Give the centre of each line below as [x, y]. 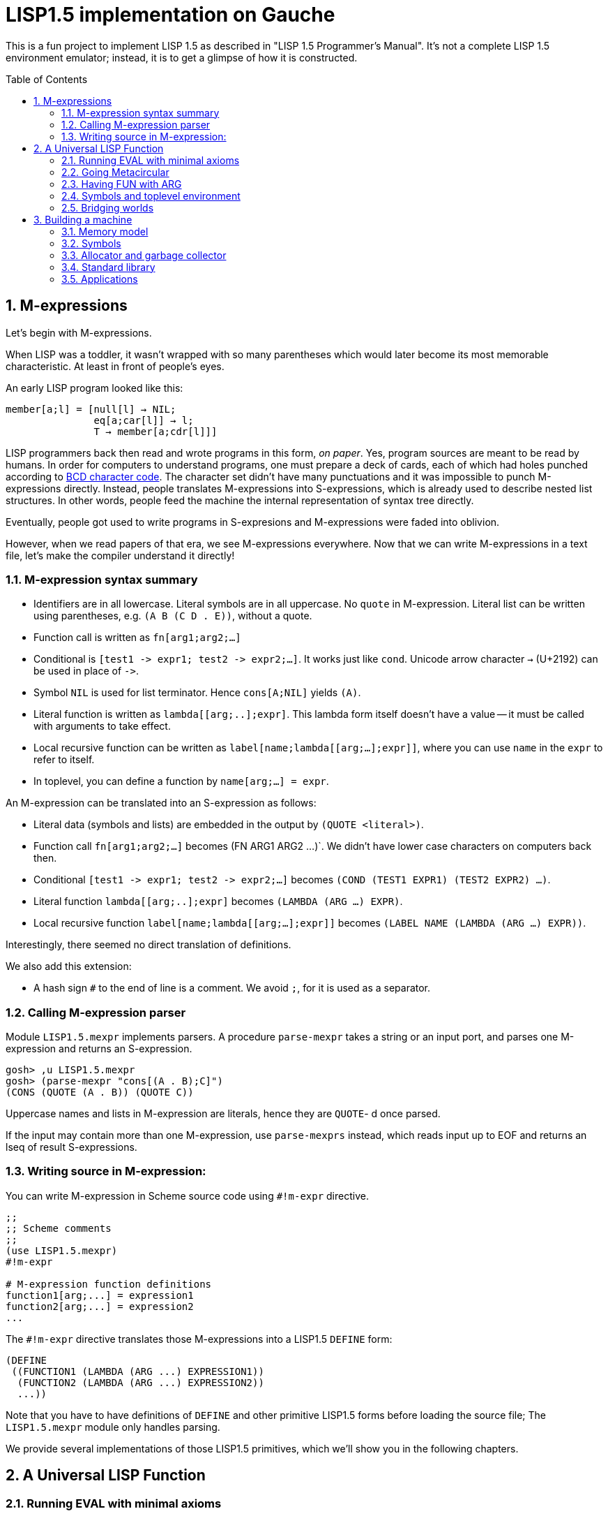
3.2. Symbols [91, 243]
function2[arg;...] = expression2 [100, 1306]
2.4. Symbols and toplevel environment [151, 196]
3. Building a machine [83, 219]
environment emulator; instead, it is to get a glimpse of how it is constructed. [182, 57]
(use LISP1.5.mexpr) [62, 1250]
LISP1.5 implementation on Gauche [170, 15]
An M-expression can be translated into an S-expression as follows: [161, 803]
